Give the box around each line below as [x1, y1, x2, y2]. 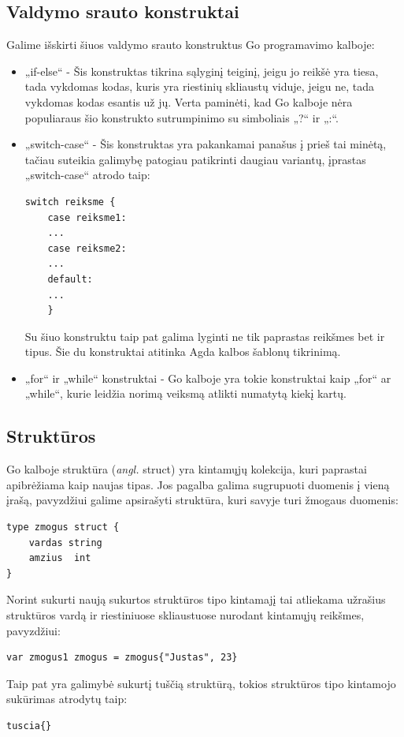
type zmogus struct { [6, 522, 120, 533]
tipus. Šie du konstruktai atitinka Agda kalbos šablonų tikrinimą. [24, 343, 341, 360]
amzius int [28, 552, 91, 564]
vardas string [28, 537, 102, 548]
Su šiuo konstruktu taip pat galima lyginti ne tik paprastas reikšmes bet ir [24, 327, 385, 344]
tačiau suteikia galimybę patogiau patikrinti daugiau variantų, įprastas [24, 151, 366, 167]
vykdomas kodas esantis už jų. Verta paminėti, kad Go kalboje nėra [24, 93, 353, 110]
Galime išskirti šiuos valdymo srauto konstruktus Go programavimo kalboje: [6, 36, 375, 53]
